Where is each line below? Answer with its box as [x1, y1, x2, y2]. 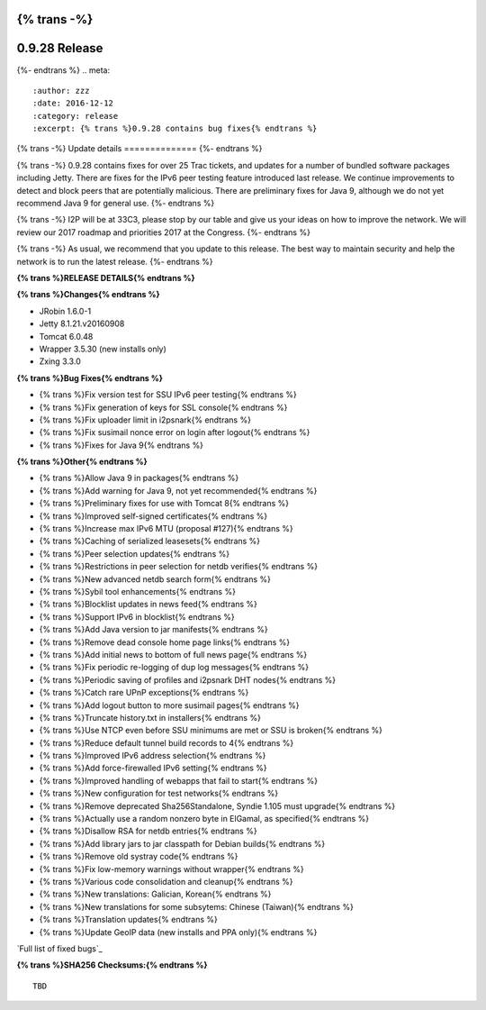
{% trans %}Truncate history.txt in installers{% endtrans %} [39, 712, 261, 723]
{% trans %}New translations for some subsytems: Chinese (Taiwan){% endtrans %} [39, 901, 355, 912]
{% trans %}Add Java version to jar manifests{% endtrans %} [39, 624, 269, 635]
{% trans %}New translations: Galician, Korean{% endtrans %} [39, 888, 272, 900]
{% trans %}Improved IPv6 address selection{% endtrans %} [39, 751, 266, 761]
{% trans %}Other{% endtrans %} [16, 456, 148, 468]
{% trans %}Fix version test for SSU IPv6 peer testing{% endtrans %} [39, 389, 297, 400]
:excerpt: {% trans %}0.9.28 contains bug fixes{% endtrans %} [32, 123, 318, 134]
